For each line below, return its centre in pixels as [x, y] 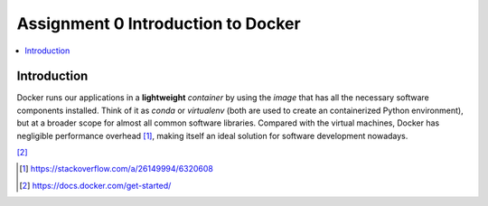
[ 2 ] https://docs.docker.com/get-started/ [95, 185]
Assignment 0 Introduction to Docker [159, 23]
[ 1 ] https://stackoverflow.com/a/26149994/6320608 [117, 169]
